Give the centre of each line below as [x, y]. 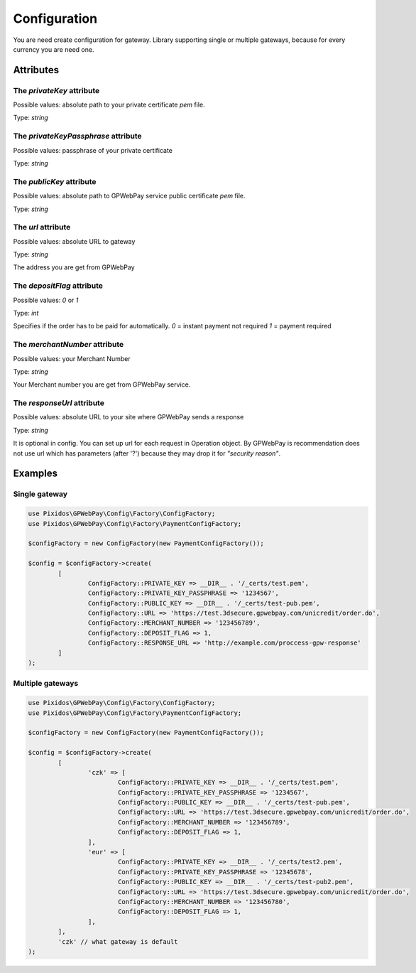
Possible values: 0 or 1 [46, 300]
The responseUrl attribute [59, 403]
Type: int [26, 313]
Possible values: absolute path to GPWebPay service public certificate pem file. [129, 196]
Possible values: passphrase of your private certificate [93, 150]
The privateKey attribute [56, 90]
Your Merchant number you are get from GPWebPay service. [102, 385]
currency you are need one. [54, 49]
